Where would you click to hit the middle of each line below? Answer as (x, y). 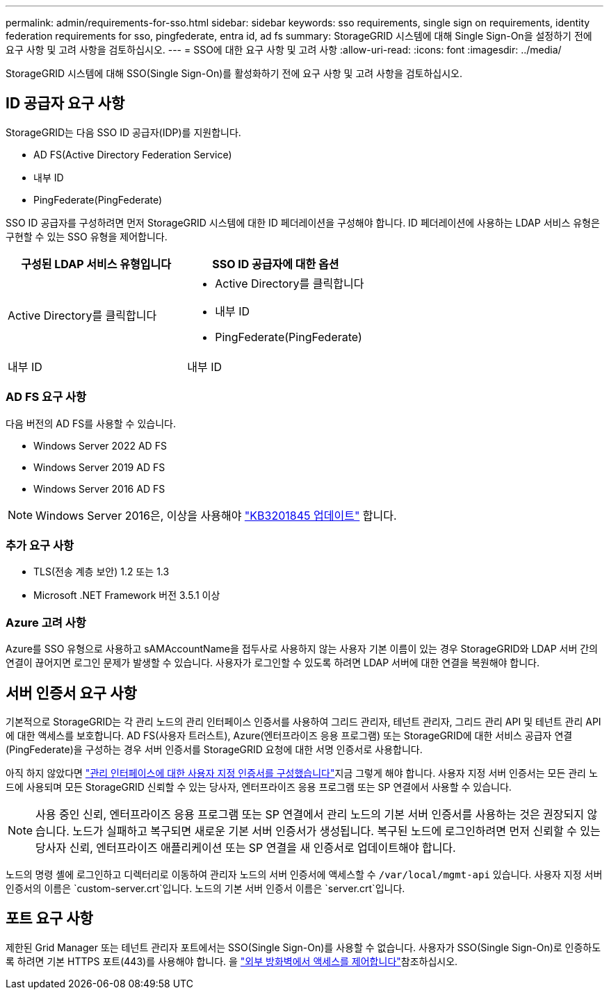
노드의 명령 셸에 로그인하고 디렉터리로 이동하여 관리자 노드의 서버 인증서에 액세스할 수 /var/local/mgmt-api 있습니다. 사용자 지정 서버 (304, 874)
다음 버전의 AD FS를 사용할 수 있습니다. (91, 423)
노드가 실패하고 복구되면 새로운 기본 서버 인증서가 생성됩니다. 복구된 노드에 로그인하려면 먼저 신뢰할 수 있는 (336, 831)
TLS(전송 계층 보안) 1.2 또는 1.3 (101, 572)
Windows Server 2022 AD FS (100, 445)
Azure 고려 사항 (46, 622)
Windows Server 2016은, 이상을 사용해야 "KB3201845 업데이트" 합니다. (216, 515)
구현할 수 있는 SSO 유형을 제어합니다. (87, 236)
